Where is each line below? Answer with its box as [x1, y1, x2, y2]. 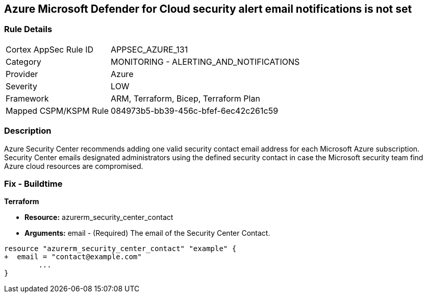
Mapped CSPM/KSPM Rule [6, 105, 109, 116]
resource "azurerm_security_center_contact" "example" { [4, 244, 237, 253]
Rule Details [4, 24, 53, 35]
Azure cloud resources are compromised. [4, 161, 143, 170]
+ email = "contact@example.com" [4, 253, 142, 261]
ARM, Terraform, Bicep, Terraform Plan [111, 93, 260, 104]
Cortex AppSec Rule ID [6, 44, 94, 55]
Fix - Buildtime [4, 178, 63, 189]
